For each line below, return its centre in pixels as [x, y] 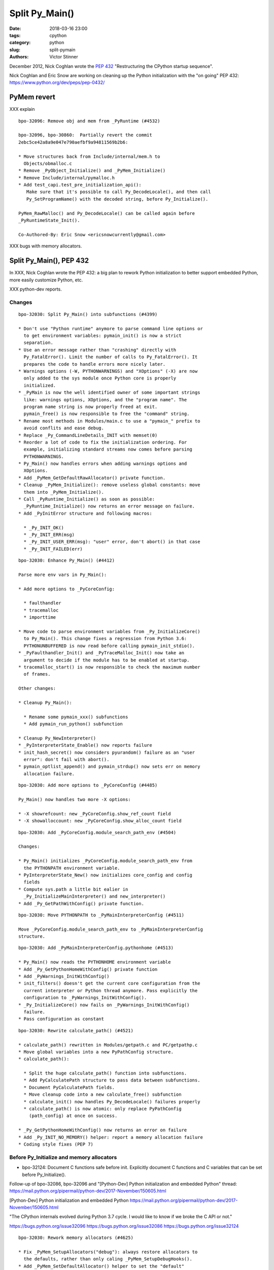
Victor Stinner [64, 57]
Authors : [19, 57]
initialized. [40, 385]
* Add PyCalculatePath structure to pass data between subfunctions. [112, 1080]
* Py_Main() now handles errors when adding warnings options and [103, 464]
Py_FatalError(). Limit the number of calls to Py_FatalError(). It [111, 357]
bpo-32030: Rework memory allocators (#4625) [76, 1238]
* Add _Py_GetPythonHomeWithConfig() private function [88, 969]
